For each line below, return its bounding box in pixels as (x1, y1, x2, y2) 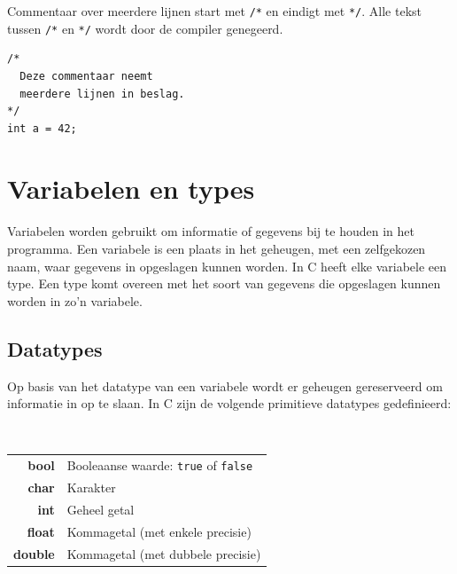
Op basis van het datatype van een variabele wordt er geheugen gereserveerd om (7, 376, 443, 395)
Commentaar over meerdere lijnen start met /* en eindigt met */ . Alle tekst (7, 2, 422, 20)
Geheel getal (66, 499, 135, 518)
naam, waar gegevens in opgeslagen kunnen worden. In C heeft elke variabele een (7, 256, 447, 275)
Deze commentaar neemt (19, 69, 153, 83)
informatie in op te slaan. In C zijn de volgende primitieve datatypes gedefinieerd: (7, 394, 452, 413)
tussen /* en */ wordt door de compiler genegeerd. (7, 19, 283, 37)
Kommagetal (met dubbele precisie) (66, 544, 261, 562)
